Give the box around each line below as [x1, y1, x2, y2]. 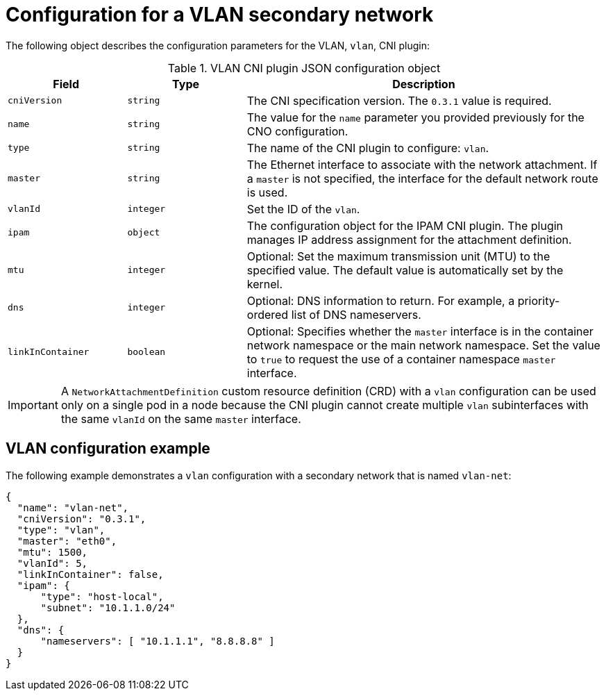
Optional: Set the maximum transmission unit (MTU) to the [246, 249, 550, 263]
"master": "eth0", [17, 535, 117, 547]
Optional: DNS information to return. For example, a [246, 293, 515, 308]
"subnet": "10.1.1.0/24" [40, 602, 176, 613]
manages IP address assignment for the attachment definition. [246, 232, 572, 247]
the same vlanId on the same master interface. [60, 411, 301, 426]
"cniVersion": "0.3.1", [17, 513, 146, 524]
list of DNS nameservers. [291, 307, 421, 322]
